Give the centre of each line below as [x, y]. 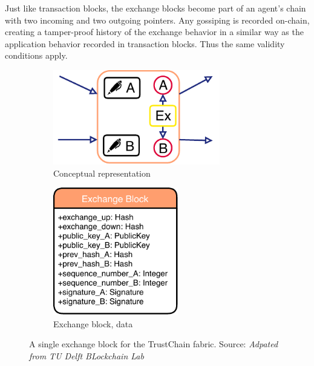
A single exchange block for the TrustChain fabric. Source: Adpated [154, 344]
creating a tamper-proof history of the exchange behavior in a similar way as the [154, 32]
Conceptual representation [102, 173]
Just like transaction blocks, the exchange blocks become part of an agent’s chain [155, 8]
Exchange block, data [93, 323]
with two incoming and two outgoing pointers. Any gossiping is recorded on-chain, [157, 20]
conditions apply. [36, 55]
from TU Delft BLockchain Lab [87, 355]
